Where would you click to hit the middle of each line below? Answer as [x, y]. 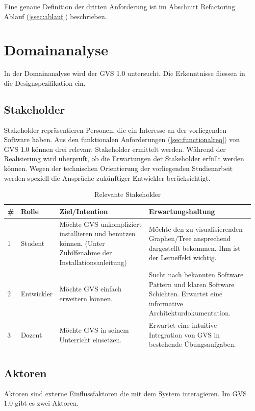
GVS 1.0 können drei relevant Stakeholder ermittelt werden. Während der [115, 149]
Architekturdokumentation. [190, 313]
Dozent [31, 334]
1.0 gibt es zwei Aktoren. [41, 403]
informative [166, 303]
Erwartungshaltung [182, 211]
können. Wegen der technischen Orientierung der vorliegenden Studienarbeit [118, 168]
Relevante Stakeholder [127, 194]
